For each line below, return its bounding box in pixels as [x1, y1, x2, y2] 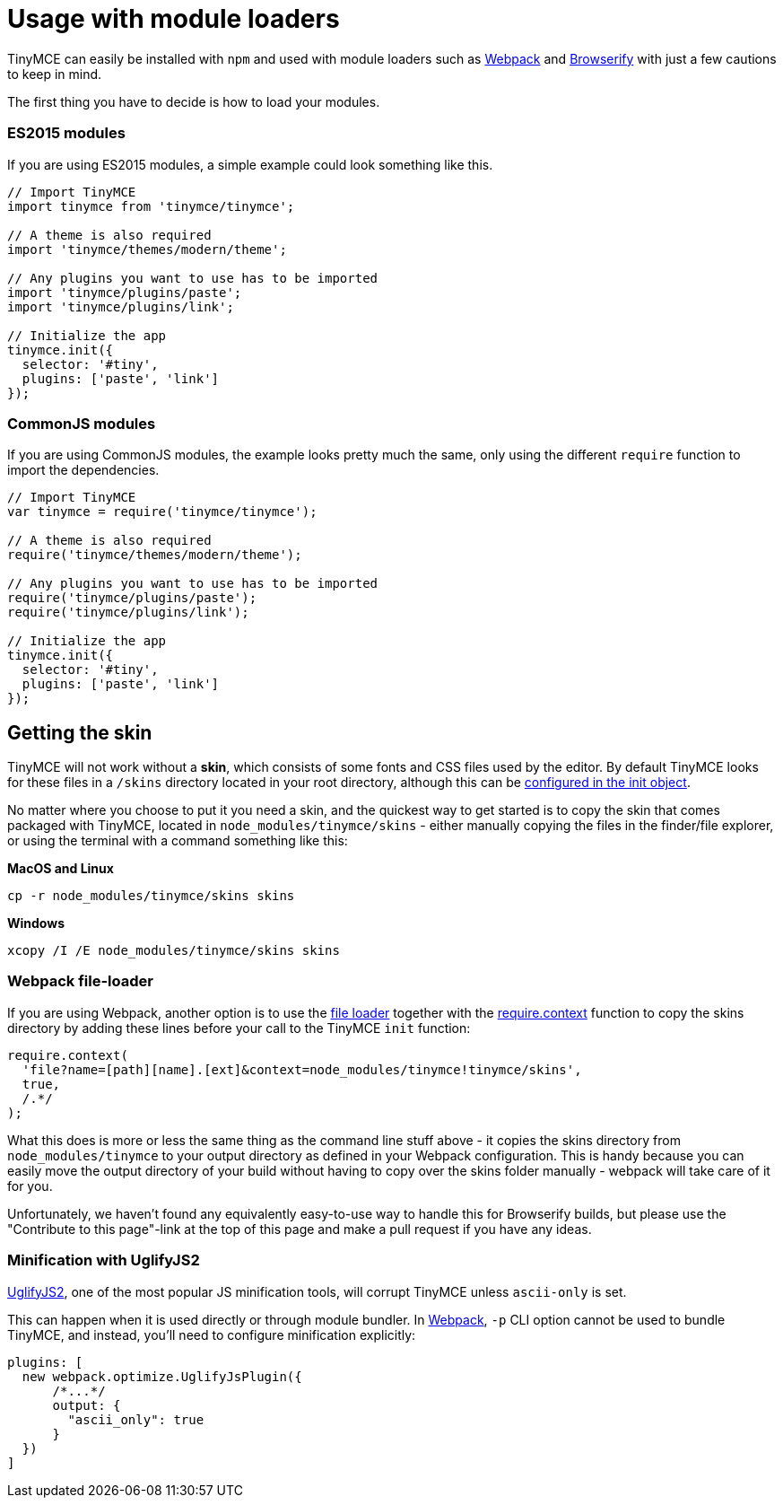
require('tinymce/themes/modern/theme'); [7, 547, 302, 563]
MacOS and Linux [7, 861, 114, 877]
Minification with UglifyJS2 [7, 1251, 200, 1270]
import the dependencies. [7, 462, 160, 478]
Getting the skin [7, 721, 152, 744]
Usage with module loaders [7, 4, 340, 34]
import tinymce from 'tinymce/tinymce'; [7, 198, 295, 214]
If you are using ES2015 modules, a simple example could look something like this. [7, 156, 493, 172]
